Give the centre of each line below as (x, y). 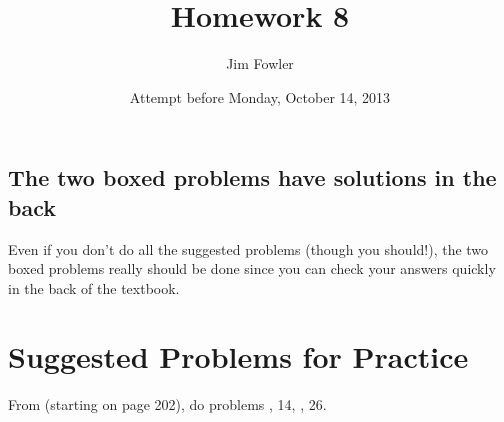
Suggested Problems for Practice (238, 356)
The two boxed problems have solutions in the (252, 177)
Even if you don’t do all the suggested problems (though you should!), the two (248, 248)
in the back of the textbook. (94, 287)
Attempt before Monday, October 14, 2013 (260, 96)
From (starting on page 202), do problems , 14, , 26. (167, 404)
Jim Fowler (260, 63)
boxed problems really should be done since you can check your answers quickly (252, 268)
